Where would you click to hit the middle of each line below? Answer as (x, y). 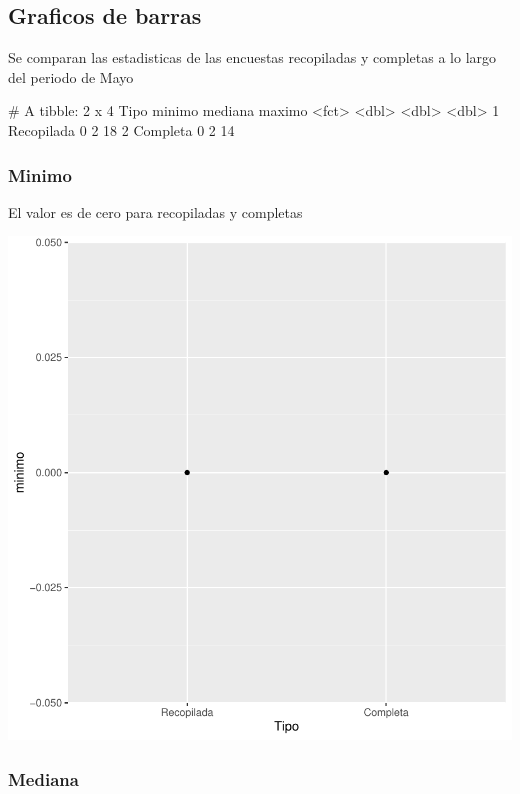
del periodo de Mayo (71, 76)
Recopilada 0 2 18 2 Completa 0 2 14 (121, 129)
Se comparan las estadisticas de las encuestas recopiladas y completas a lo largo (252, 57)
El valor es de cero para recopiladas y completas (155, 211)
